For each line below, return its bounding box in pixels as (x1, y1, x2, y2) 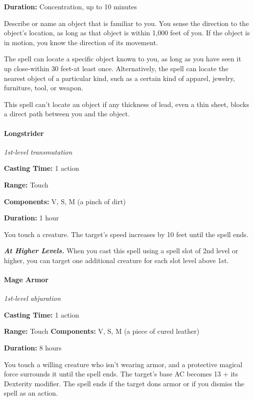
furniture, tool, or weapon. (4, 82, 83, 93)
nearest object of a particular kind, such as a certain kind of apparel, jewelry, (4, 73, 235, 83)
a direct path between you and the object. (4, 108, 130, 119)
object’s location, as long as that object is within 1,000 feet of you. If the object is (4, 27, 250, 38)
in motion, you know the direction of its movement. (4, 37, 158, 47)
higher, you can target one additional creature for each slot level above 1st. (4, 255, 229, 265)
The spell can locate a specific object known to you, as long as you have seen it (4, 53, 241, 64)
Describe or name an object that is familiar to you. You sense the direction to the (4, 18, 249, 28)
